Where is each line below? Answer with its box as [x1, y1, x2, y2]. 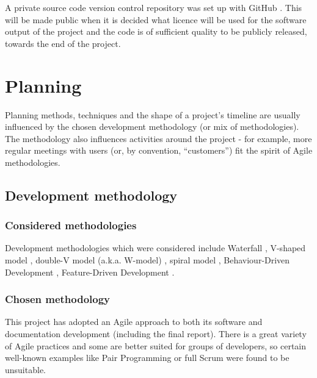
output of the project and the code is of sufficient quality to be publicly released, [5, 25, 307, 38]
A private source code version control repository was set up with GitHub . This [5, 1, 302, 13]
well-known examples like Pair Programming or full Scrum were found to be [5, 351, 290, 364]
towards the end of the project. [5, 37, 121, 49]
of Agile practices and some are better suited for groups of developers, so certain [5, 339, 307, 352]
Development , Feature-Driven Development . [5, 265, 175, 278]
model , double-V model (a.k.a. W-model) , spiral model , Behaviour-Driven [5, 254, 290, 266]
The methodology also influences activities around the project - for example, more [5, 132, 312, 144]
